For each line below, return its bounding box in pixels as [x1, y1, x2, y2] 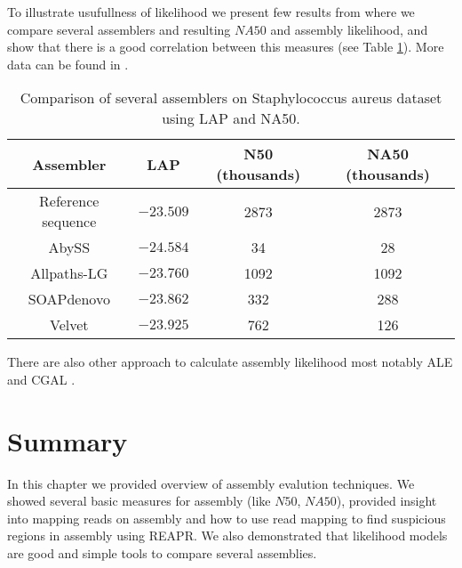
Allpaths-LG [30, 263, 108, 284]
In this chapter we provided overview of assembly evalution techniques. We [7, 474, 415, 492]
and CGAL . [7, 369, 76, 388]
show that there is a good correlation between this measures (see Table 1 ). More [7, 37, 444, 56]
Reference [39, 191, 100, 212]
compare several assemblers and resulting [7, 20, 231, 38]
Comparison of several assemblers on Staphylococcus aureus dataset [20, 87, 442, 109]
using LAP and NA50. [162, 108, 300, 129]
